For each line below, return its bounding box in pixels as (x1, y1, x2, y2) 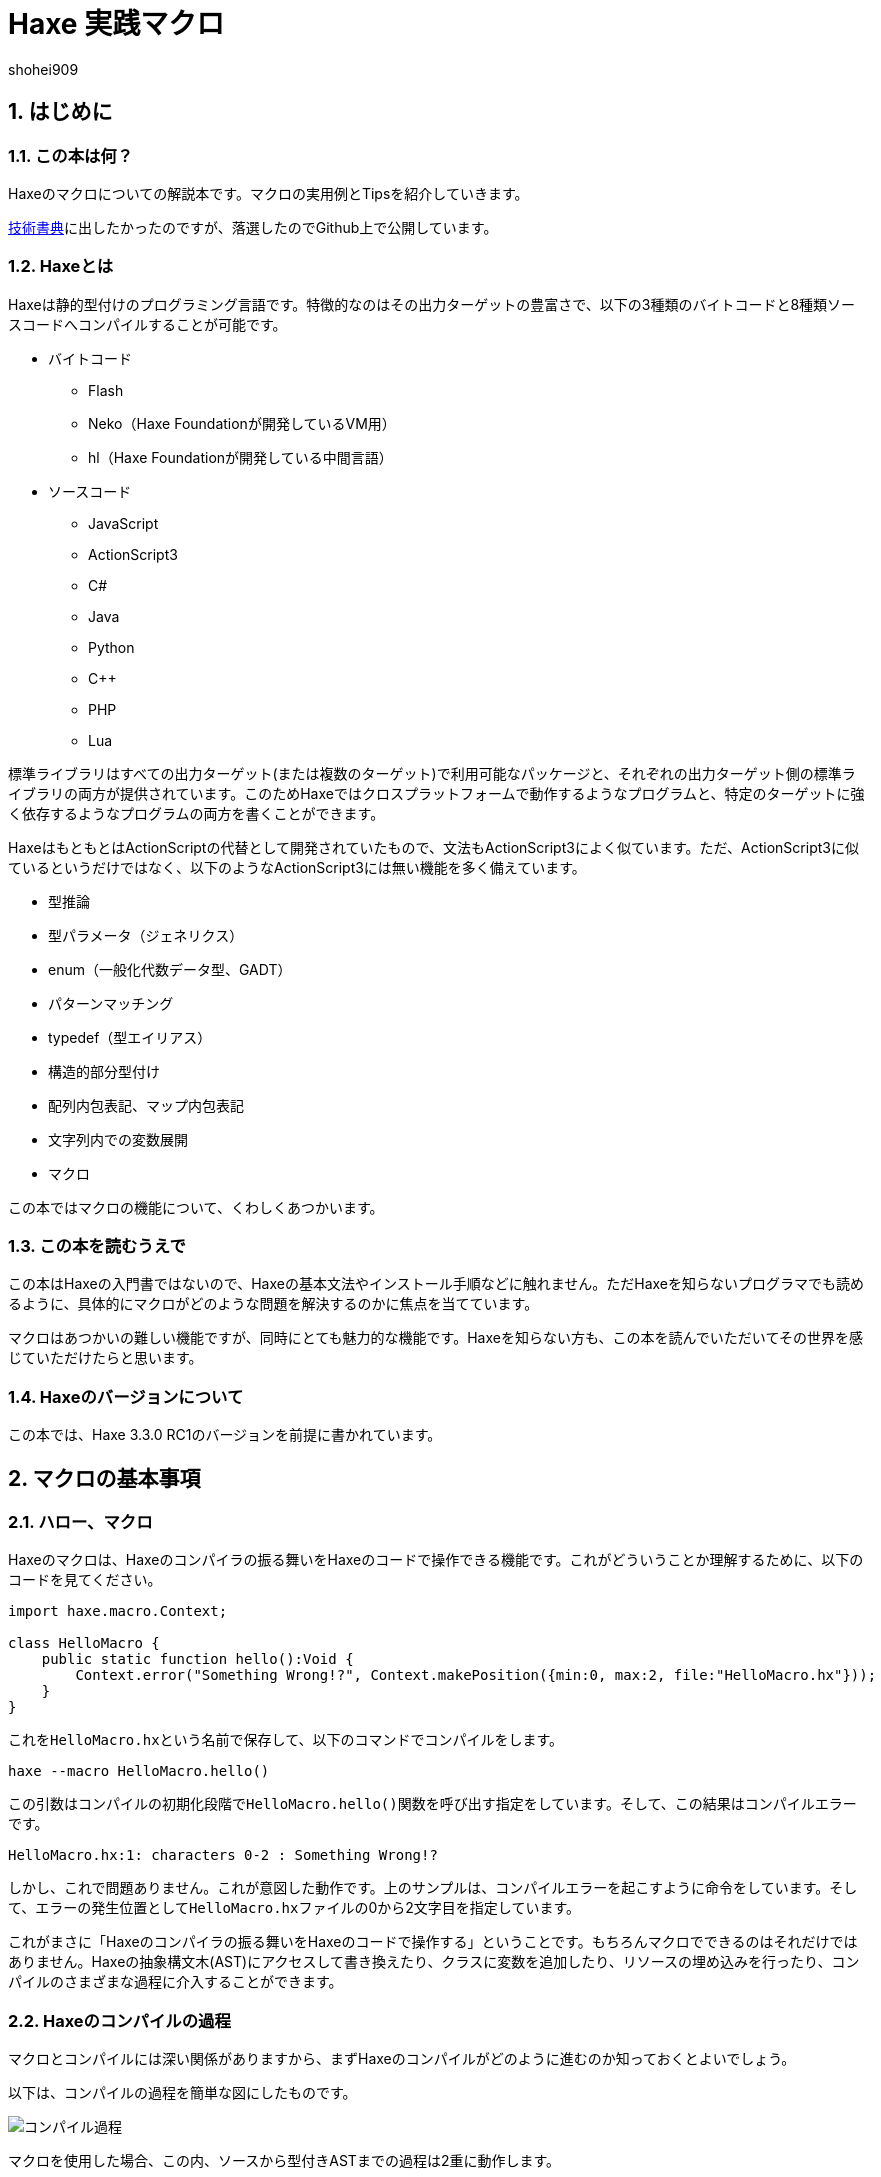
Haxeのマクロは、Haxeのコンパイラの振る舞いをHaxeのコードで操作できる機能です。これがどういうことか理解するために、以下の (8, 1551, 864, 1569)
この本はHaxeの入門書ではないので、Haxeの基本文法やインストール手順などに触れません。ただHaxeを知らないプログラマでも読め (8, 1275, 865, 1293)
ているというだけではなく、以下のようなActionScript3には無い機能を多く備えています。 (8, 858, 586, 876)
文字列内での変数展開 (48, 1130, 188, 1148)
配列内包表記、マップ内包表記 (48, 1096, 244, 1114)
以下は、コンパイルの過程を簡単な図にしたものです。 (8, 2084, 357, 2102)
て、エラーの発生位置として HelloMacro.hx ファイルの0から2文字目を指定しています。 (8, 1899, 581, 1917)
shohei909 (8, 60, 79, 78)
